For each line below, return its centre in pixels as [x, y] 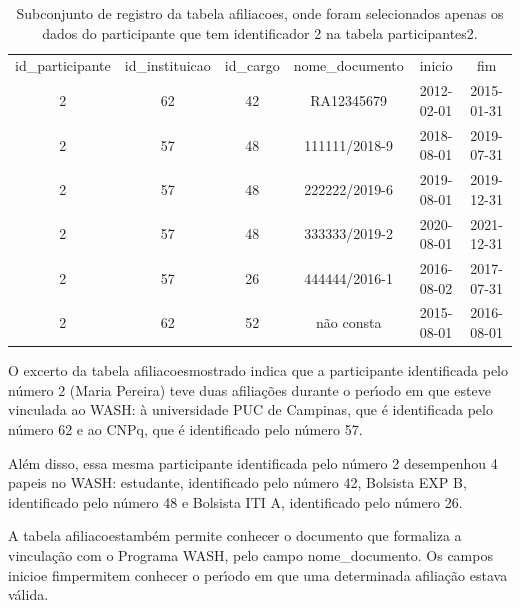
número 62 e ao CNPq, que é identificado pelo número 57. [185, 428]
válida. [28, 594]
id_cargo [252, 65]
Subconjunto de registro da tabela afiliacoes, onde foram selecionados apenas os [260, 13]
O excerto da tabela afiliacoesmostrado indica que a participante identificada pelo [258, 370]
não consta [348, 322]
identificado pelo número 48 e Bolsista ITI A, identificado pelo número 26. [235, 501]
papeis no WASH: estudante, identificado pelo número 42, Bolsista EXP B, [237, 482]
